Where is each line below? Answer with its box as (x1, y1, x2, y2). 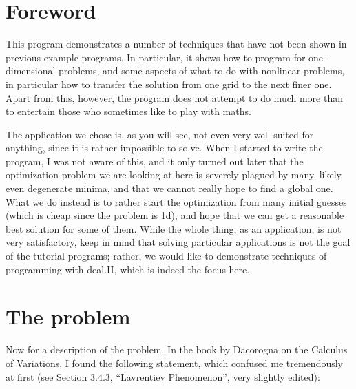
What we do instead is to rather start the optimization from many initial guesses (6, 194, 347, 209)
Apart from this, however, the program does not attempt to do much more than (6, 90, 343, 105)
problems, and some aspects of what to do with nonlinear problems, (59, 63, 345, 78)
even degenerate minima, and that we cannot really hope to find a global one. (6, 181, 333, 196)
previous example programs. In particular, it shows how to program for (6, 50, 306, 64)
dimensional (6, 63, 56, 78)
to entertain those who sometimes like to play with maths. (6, 104, 251, 118)
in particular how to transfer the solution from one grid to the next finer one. (6, 76, 332, 91)
